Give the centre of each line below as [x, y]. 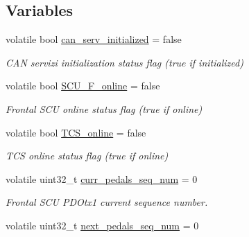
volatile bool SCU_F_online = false [83, 86]
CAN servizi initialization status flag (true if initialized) [124, 62]
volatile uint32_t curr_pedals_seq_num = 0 [102, 178]
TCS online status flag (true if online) [87, 156]
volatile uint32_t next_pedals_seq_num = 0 [102, 225]
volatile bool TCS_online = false [76, 132]
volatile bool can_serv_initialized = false [94, 39]
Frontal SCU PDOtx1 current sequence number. [107, 202]
